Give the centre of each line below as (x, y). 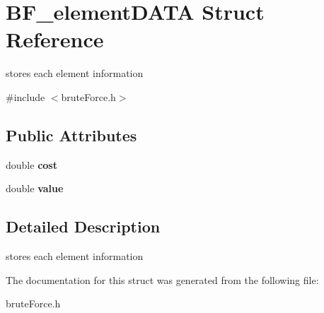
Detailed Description (83, 226)
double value (35, 188)
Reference (55, 39)
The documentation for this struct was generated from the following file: (162, 279)
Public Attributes (71, 135)
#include (25, 96)
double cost (31, 164)
